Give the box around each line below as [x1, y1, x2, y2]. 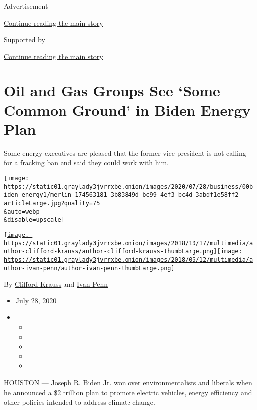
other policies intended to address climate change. [4, 397, 155, 407]
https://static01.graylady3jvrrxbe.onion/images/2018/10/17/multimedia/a [4, 239, 253, 247]
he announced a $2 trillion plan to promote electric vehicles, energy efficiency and [4, 387, 252, 397]
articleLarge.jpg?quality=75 [4, 200, 100, 207]
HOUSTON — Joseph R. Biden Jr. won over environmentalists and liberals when [4, 377, 252, 388]
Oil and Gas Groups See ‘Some [4, 80, 220, 100]
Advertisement [4, 1, 48, 11]
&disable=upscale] [4, 216, 64, 224]
